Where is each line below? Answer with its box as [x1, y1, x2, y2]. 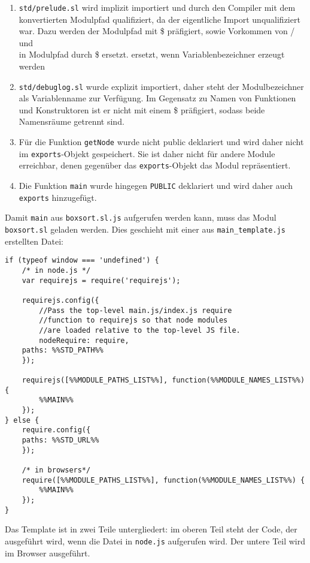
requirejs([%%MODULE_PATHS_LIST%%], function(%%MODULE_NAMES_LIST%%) [22, 376, 305, 385]
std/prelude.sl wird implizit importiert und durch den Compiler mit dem [19, 1, 296, 13]
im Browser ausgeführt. [5, 546, 90, 559]
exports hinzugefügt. [19, 191, 97, 203]
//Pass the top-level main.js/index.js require [39, 306, 232, 315]
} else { [5, 416, 39, 424]
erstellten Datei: [5, 234, 63, 247]
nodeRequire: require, [39, 336, 129, 345]
